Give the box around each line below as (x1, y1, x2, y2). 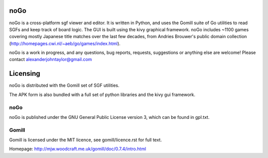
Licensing (9, 69, 41, 78)
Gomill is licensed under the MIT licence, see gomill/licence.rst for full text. (9, 137, 162, 143)
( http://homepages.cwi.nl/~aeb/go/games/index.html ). (9, 40, 121, 47)
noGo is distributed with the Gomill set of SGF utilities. (9, 82, 120, 89)
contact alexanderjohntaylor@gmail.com (9, 56, 92, 62)
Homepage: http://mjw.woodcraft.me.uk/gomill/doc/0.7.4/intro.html (9, 146, 146, 152)
